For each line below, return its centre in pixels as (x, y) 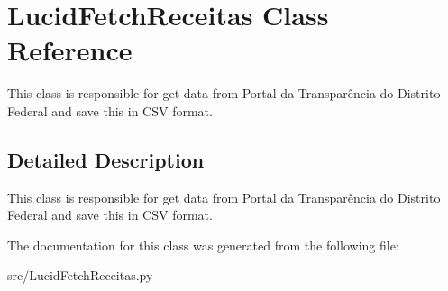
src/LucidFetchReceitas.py (80, 275)
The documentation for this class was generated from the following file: (203, 245)
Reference (70, 50)
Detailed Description (106, 159)
